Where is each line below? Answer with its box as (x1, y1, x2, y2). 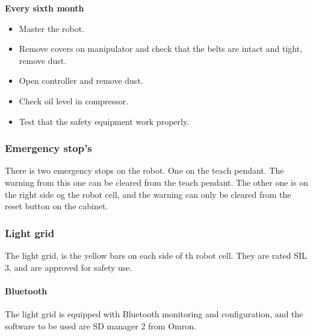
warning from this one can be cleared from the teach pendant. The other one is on (5, 176, 308, 188)
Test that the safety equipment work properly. (19, 115, 190, 127)
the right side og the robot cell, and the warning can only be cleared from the (5, 188, 291, 200)
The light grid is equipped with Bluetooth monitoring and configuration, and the (5, 307, 303, 320)
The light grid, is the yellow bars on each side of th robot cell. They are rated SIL (5, 249, 307, 261)
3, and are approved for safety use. (5, 261, 132, 273)
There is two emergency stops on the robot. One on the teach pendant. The (5, 164, 284, 177)
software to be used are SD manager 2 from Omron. (5, 319, 196, 332)
